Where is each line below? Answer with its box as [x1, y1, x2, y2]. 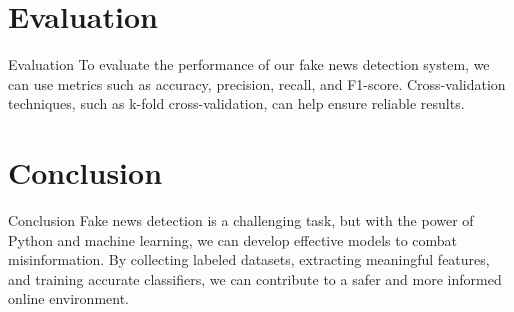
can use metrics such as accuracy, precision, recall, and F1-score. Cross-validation [8, 73, 506, 94]
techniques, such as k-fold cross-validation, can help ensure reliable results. [8, 93, 465, 114]
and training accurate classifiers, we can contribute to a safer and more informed [8, 268, 502, 289]
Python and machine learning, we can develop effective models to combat [8, 229, 458, 250]
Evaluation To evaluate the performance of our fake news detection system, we [8, 54, 490, 75]
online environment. [8, 288, 130, 309]
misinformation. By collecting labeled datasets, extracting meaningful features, [8, 249, 490, 270]
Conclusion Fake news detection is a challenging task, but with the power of [8, 210, 474, 231]
